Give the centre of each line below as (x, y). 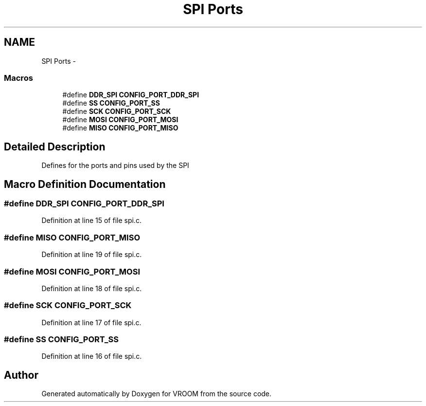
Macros (18, 78)
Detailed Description (55, 147)
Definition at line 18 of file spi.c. (92, 288)
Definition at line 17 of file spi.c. (91, 322)
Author (21, 375)
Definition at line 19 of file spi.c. (92, 255)
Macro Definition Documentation (85, 184)
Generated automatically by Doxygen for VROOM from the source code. (157, 394)
